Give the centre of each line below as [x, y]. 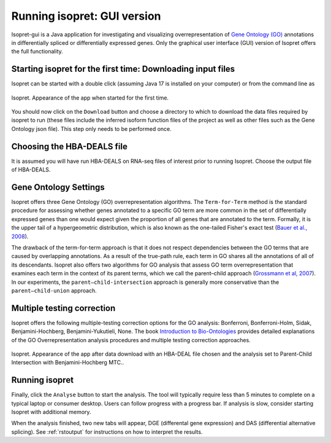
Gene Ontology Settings [58, 187]
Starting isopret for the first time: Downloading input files [123, 69]
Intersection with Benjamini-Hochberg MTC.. [68, 363]
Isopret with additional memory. [51, 412]
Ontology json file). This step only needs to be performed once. [91, 128]
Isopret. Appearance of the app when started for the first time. [90, 98]
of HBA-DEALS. [31, 170]
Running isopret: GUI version [86, 16]
